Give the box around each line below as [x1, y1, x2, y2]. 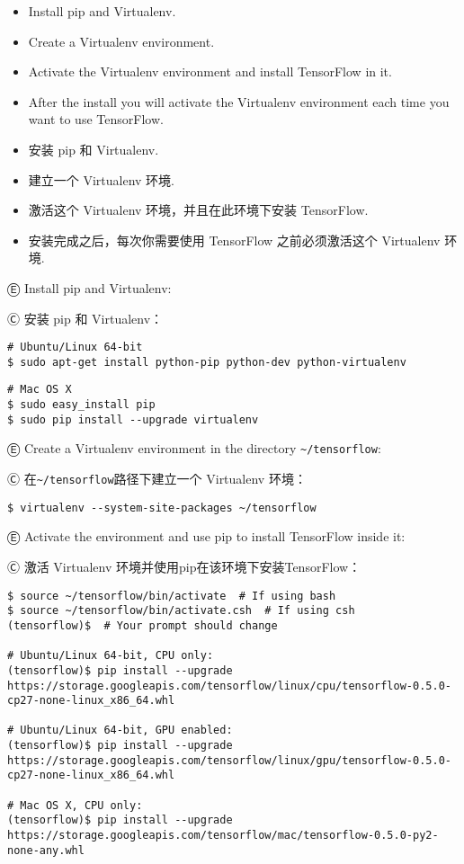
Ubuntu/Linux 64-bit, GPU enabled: [20, 724, 233, 737]
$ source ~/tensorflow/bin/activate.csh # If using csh [7, 604, 355, 618]
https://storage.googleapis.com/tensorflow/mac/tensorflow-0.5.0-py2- [7, 829, 439, 842]
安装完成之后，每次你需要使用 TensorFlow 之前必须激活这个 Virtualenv [28, 230, 441, 249]
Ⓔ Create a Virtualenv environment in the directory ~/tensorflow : [7, 439, 381, 458]
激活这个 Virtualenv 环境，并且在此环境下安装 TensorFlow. [28, 200, 369, 219]
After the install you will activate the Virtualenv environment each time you [28, 92, 450, 111]
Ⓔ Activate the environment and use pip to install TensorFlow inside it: [7, 527, 406, 546]
